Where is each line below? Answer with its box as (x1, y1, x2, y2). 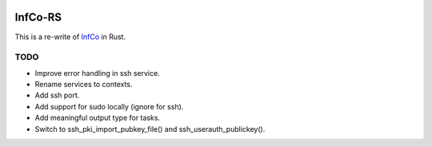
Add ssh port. (34, 90, 80, 100)
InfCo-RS (14, 10, 62, 24)
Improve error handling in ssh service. (34, 68, 160, 77)
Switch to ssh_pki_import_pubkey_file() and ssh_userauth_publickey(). (34, 124, 266, 133)
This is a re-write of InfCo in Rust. (14, 32, 126, 42)
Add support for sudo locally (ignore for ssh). (34, 101, 184, 111)
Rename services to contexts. (34, 80, 133, 89)
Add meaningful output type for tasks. (34, 113, 160, 123)
